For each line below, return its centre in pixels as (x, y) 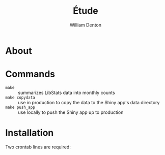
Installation (30, 133)
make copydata (20, 97)
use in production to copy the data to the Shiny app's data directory (89, 102)
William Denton (86, 25)
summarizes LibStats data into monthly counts (67, 92)
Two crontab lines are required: (38, 147)
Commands (30, 74)
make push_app (20, 107)
